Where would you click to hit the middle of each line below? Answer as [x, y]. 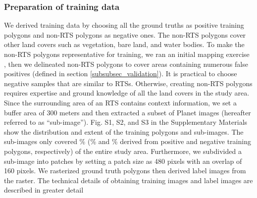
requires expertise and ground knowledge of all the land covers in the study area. [127, 93]
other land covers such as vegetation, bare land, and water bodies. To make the [124, 44]
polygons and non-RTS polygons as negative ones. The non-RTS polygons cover [125, 34]
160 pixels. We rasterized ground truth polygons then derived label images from [125, 171]
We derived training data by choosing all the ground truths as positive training [124, 25]
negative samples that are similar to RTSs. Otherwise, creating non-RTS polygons [128, 83]
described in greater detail [44, 190]
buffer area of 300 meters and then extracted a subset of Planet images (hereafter [128, 112]
